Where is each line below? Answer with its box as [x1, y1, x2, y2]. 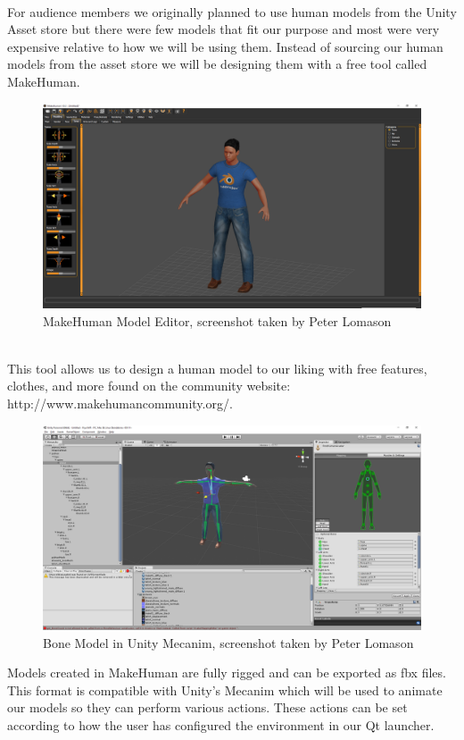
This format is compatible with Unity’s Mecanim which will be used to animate [7, 680, 443, 699]
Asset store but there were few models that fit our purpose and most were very [7, 20, 440, 38]
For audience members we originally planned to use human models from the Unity [7, 2, 457, 21]
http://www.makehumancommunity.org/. [7, 393, 233, 412]
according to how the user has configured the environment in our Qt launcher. [7, 715, 435, 734]
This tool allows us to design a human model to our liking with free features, [7, 358, 427, 377]
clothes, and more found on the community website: [7, 376, 291, 395]
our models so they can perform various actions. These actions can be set [7, 698, 408, 717]
